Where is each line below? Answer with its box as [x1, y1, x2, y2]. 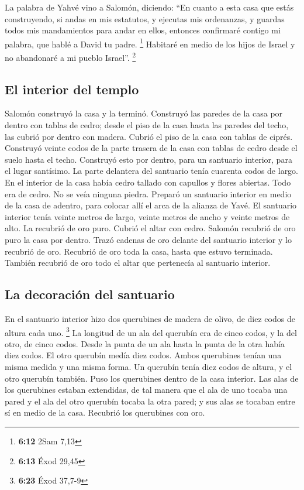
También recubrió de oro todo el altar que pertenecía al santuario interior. [5, 256, 271, 269]
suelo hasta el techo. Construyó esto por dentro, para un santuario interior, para [5, 153, 292, 165]
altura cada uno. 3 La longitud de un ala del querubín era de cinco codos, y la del [5, 324, 297, 338]
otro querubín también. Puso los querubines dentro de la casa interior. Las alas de [5, 372, 299, 384]
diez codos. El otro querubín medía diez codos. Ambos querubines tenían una [5, 349, 282, 361]
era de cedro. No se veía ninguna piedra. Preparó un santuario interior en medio [5, 187, 292, 200]
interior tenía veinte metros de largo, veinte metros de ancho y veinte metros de [5, 210, 290, 222]
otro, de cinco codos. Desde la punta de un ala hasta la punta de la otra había [5, 337, 285, 349]
